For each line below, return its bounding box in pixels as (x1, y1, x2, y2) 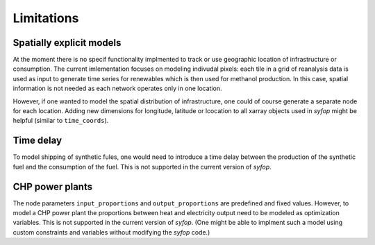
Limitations (12, 10, 79, 26)
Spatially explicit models (12, 37, 122, 49)
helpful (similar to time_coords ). (12, 117, 109, 125)
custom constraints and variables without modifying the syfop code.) (12, 228, 210, 236)
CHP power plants (12, 180, 93, 192)
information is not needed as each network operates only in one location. (12, 84, 222, 93)
